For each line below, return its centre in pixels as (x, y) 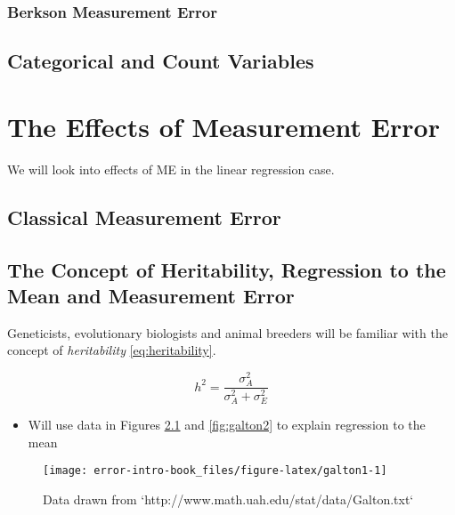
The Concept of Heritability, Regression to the (227, 269)
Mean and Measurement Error (151, 295)
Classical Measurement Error (144, 217)
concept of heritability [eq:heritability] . (112, 350)
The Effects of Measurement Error (223, 126)
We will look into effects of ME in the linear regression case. (171, 169)
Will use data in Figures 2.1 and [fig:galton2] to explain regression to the (227, 425)
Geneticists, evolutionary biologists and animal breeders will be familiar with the (227, 332)
